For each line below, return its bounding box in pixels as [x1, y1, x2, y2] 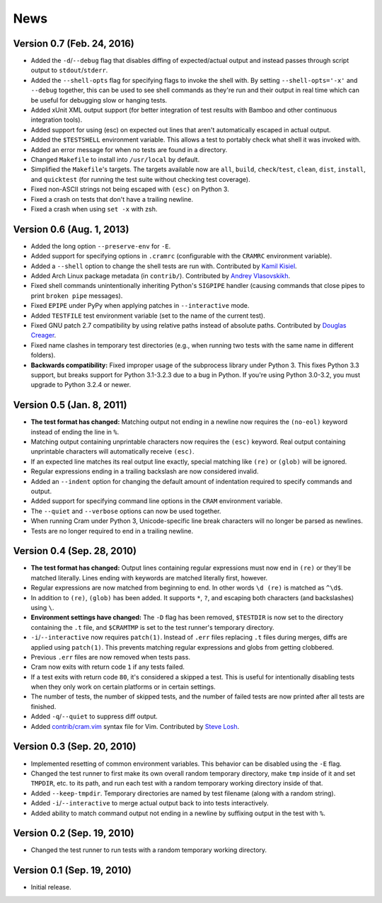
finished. [30, 702, 57, 711]
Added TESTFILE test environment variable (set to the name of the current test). [30, 311, 265, 320]
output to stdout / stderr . [30, 66, 108, 74]
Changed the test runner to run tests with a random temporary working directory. [30, 846, 267, 854]
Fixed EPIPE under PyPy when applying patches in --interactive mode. [30, 301, 250, 310]
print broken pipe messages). [30, 291, 123, 300]
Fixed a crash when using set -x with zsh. [30, 205, 158, 213]
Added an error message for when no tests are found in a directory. [30, 145, 228, 154]
